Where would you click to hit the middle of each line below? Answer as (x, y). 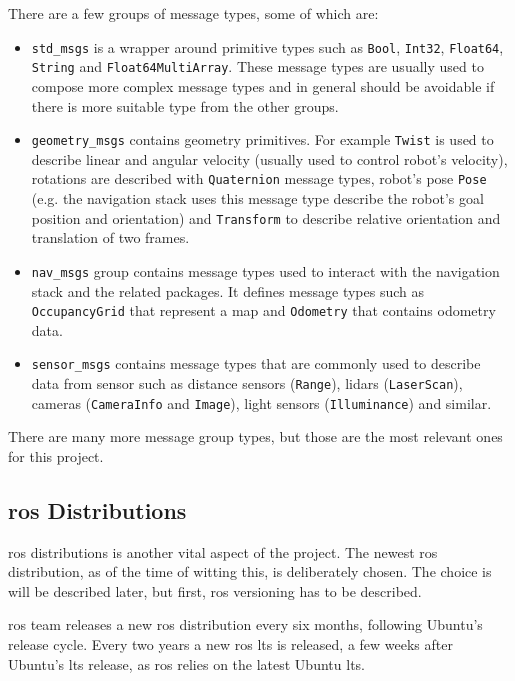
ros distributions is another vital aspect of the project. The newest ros (223, 551)
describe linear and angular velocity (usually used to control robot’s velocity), (269, 158)
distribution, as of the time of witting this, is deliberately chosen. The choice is (250, 571)
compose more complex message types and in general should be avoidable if (263, 85)
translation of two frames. (110, 237)
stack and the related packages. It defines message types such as (227, 290)
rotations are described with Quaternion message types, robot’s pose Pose (259, 178)
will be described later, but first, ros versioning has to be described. (215, 590)
